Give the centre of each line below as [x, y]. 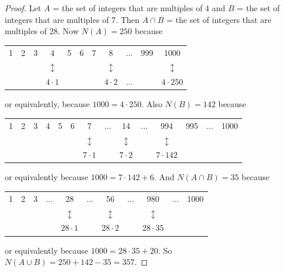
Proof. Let [23, 8]
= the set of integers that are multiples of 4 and [139, 8]
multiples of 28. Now [42, 31]
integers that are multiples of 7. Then [72, 19]
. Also [152, 104]
